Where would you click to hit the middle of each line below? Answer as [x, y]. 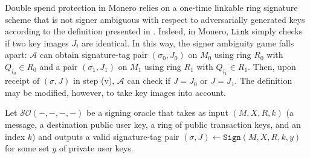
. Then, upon [272, 66]
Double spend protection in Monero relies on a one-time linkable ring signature [151, 7]
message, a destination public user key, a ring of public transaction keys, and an [153, 124]
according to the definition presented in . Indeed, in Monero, [117, 31]
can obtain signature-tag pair [94, 55]
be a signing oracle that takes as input [157, 112]
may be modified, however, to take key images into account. [116, 92]
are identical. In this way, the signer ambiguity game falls [188, 43]
